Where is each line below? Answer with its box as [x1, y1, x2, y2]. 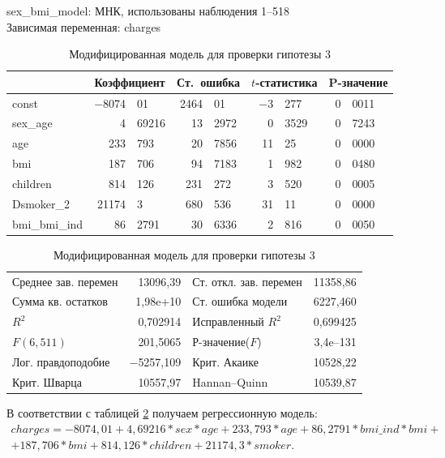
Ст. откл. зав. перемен [192, 272, 302, 289]
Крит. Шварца [12, 373, 82, 390]
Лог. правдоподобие [12, 353, 110, 370]
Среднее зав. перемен [12, 272, 118, 289]
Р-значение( [192, 333, 250, 350]
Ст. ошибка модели [192, 293, 288, 310]
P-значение [328, 73, 388, 90]
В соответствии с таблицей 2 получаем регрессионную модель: [6, 404, 318, 421]
